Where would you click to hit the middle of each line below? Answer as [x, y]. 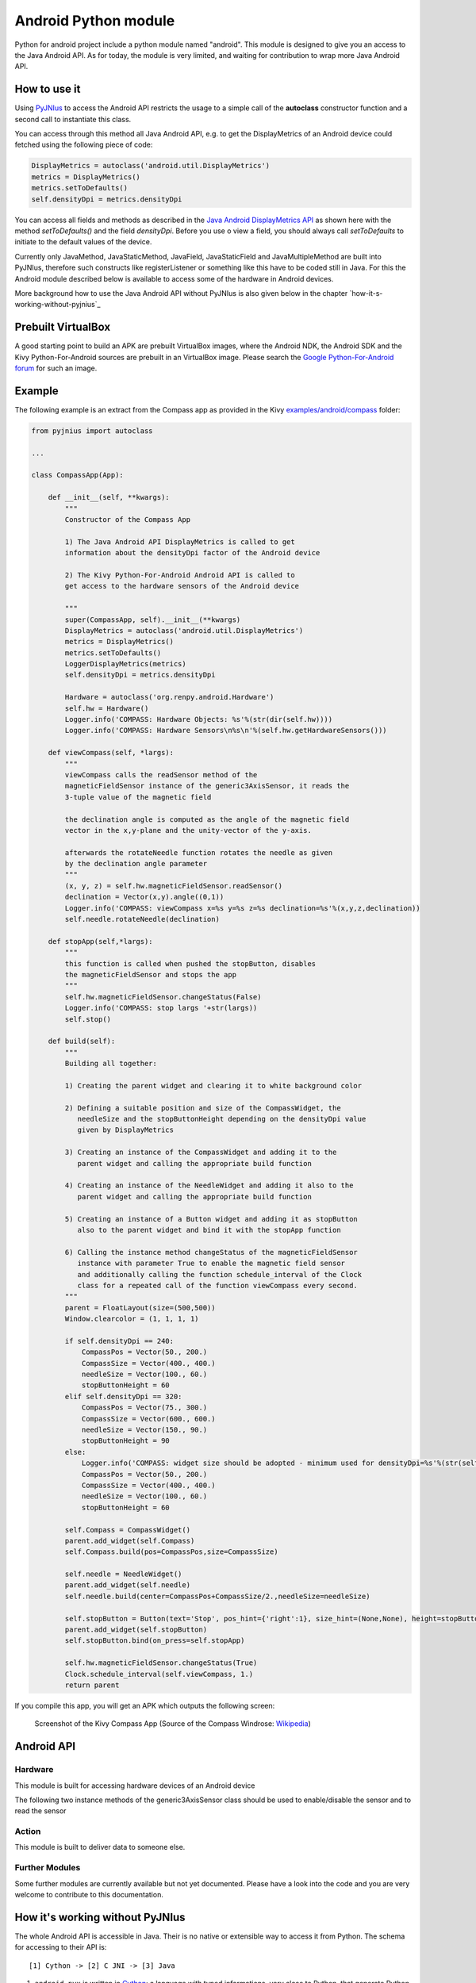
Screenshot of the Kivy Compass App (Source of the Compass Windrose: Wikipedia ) [173, 1724]
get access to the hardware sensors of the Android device [182, 586]
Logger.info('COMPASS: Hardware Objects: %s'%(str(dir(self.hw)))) [199, 719]
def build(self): [82, 1041]
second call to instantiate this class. [73, 119]
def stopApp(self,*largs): [101, 941]
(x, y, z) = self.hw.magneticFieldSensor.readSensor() [174, 886]
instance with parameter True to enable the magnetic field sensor [211, 1264]
